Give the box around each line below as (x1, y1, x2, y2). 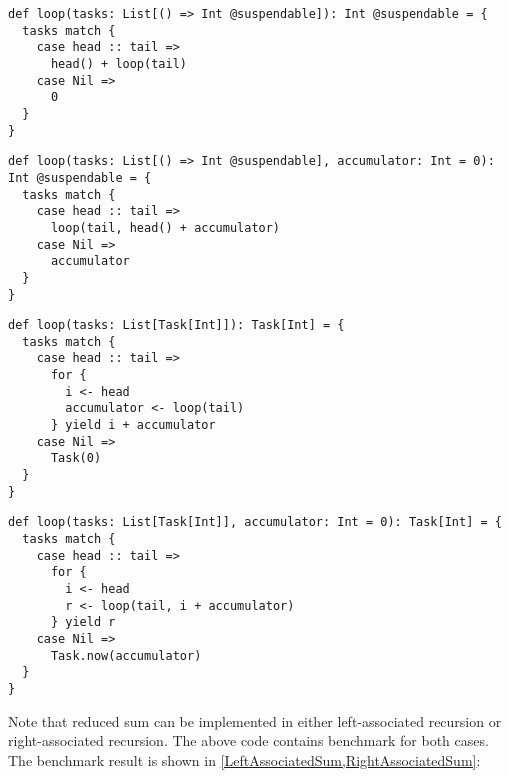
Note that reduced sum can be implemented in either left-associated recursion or (8, 710, 502, 731)
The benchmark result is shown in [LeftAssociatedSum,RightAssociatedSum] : (8, 749, 481, 770)
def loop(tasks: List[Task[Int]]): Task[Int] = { (8, 318, 345, 333)
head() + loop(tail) (50, 56, 187, 71)
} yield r (50, 615, 116, 630)
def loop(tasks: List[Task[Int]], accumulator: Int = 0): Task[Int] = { (8, 515, 502, 530)
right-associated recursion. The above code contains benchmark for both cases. (8, 730, 489, 751)
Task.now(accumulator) (50, 648, 202, 663)
